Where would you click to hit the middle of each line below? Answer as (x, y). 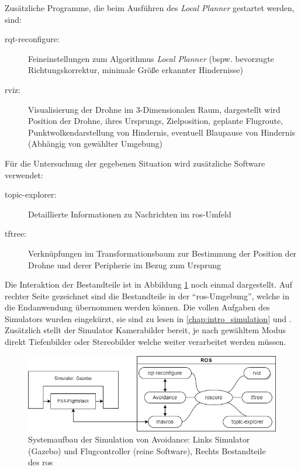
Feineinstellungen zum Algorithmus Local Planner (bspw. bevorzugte (151, 58)
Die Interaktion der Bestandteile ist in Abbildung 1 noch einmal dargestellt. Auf (148, 284)
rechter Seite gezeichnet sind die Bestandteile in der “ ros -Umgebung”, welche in (147, 296)
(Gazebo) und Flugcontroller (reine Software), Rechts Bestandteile (147, 450)
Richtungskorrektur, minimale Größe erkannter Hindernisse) (136, 70)
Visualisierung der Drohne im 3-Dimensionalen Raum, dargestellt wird (154, 109)
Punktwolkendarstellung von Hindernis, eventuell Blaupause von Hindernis (162, 132)
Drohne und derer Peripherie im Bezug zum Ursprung (124, 265)
